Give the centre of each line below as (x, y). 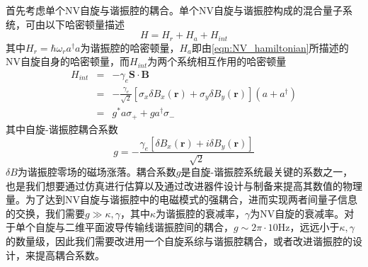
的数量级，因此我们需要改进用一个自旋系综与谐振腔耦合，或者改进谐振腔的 (179, 240)
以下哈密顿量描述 (85, 24)
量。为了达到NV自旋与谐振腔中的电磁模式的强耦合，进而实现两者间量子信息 (182, 199)
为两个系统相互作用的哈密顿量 (217, 61)
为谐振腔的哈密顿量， (130, 47)
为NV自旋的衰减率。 (297, 213)
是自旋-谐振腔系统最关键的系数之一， (267, 171)
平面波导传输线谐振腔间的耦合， (159, 227)
